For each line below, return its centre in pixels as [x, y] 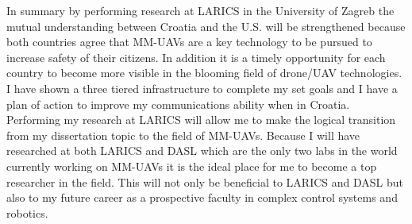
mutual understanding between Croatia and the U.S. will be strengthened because [206, 26]
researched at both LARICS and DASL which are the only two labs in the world [202, 151]
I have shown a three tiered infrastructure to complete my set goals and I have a [202, 88]
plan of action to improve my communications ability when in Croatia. [178, 104]
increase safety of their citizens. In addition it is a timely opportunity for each [196, 57]
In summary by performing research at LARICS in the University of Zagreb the [200, 10]
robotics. [27, 212]
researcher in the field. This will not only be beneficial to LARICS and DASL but [205, 182]
